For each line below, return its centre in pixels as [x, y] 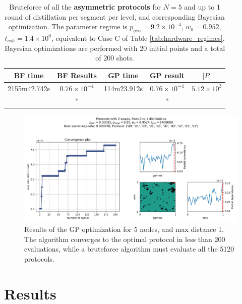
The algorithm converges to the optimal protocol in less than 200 [125, 239]
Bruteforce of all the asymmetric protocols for [85, 7]
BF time [29, 75]
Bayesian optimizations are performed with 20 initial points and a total [115, 48]
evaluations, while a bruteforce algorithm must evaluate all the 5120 [129, 249]
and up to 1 [202, 7]
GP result [167, 75]
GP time [123, 75]
